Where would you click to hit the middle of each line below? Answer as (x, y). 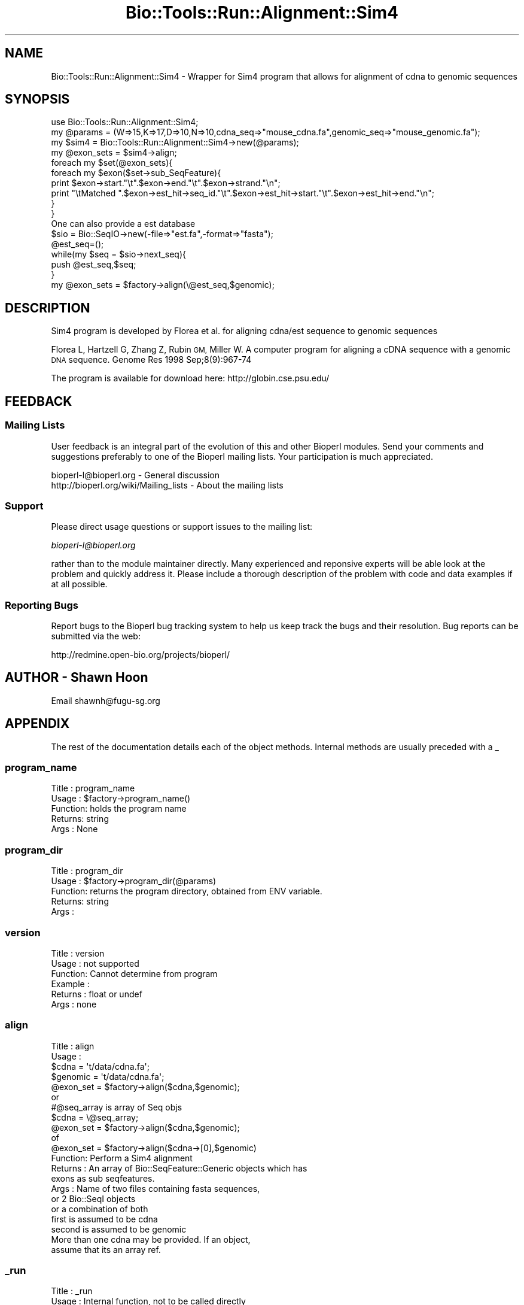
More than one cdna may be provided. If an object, (151, 1239)
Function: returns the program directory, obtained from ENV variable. (187, 891)
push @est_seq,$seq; (94, 265)
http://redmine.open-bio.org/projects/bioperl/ (141, 655)
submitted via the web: (96, 636)
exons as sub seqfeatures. (103, 1178)
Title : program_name (93, 788)
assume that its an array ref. (106, 1249)
